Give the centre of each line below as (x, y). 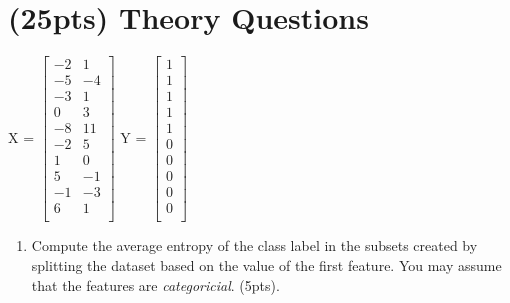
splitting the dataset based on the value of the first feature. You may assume (266, 265)
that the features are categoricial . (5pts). (155, 284)
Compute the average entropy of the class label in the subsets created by (254, 245)
